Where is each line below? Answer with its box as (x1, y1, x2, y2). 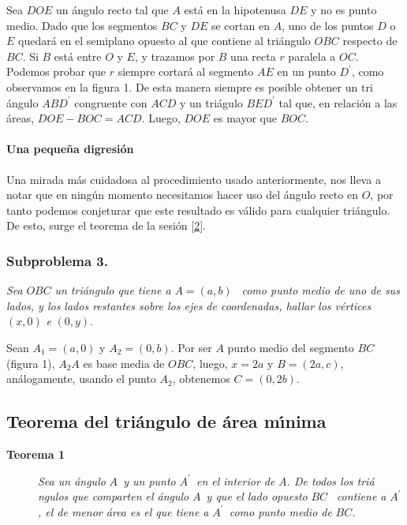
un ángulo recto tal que (55, 2, 169, 17)
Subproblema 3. (6, 250, 108, 270)
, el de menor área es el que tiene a (38, 503, 209, 519)
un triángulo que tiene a (54, 282, 171, 298)
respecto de (342, 32, 398, 49)
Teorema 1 (6, 445, 65, 462)
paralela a (288, 47, 336, 64)
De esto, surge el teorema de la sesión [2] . (6, 217, 206, 234)
